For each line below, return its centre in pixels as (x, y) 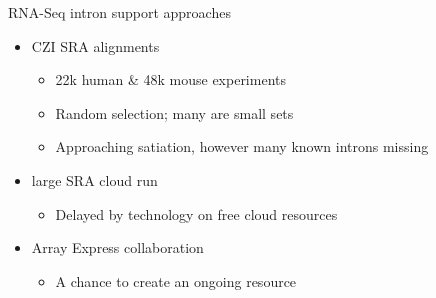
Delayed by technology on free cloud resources (196, 213)
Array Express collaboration (117, 247)
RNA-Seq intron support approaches (119, 12)
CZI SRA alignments (95, 45)
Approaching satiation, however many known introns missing (242, 146)
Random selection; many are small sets (174, 112)
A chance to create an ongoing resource (176, 280)
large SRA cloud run (94, 179)
